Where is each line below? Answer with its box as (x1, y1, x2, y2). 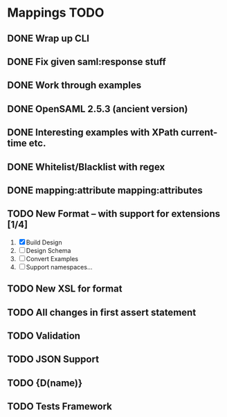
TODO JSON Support (7, 353, 99, 365)
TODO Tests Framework (7, 400, 113, 413)
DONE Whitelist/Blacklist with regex (7, 161, 165, 172)
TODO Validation (7, 330, 81, 341)
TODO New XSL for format (7, 283, 122, 295)
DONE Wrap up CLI (7, 33, 90, 44)
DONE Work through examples (7, 80, 142, 91)
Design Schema (26, 246, 71, 254)
